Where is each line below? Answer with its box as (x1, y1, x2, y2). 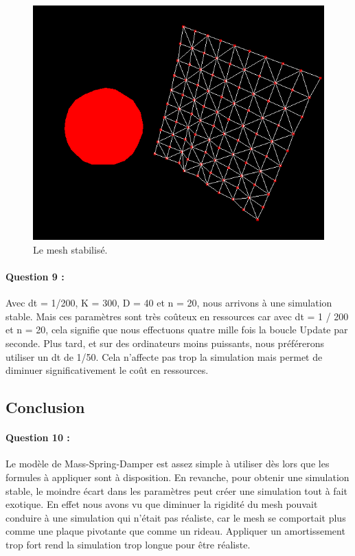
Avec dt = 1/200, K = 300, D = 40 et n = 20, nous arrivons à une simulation (5, 296, 332, 310)
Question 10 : (5, 430, 70, 445)
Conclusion (5, 397, 85, 418)
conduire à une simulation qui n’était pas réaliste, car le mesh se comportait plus (5, 510, 346, 524)
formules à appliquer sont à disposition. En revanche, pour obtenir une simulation (5, 469, 350, 484)
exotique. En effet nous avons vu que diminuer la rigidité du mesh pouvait (5, 497, 318, 511)
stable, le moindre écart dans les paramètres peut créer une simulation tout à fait (5, 483, 347, 498)
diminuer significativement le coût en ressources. (5, 363, 209, 377)
